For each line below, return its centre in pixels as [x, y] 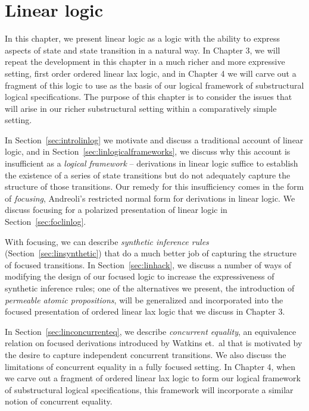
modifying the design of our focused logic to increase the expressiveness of [140, 276]
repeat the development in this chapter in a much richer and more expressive [145, 62]
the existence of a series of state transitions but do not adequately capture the [148, 175]
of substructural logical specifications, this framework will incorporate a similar [149, 389]
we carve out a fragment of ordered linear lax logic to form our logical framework [153, 378]
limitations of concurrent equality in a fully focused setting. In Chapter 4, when [150, 366]
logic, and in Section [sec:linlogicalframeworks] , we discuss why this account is [148, 151]
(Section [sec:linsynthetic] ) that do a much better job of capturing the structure [151, 253]
